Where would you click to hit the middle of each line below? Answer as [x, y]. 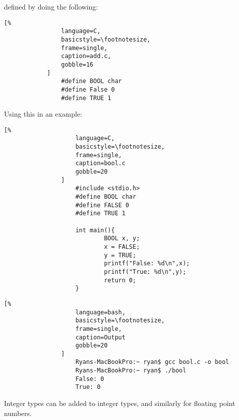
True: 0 [88, 387]
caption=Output [101, 337]
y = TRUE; [120, 255]
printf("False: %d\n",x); [147, 264]
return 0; [120, 280]
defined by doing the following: [51, 7]
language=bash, [101, 312]
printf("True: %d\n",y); [145, 272]
